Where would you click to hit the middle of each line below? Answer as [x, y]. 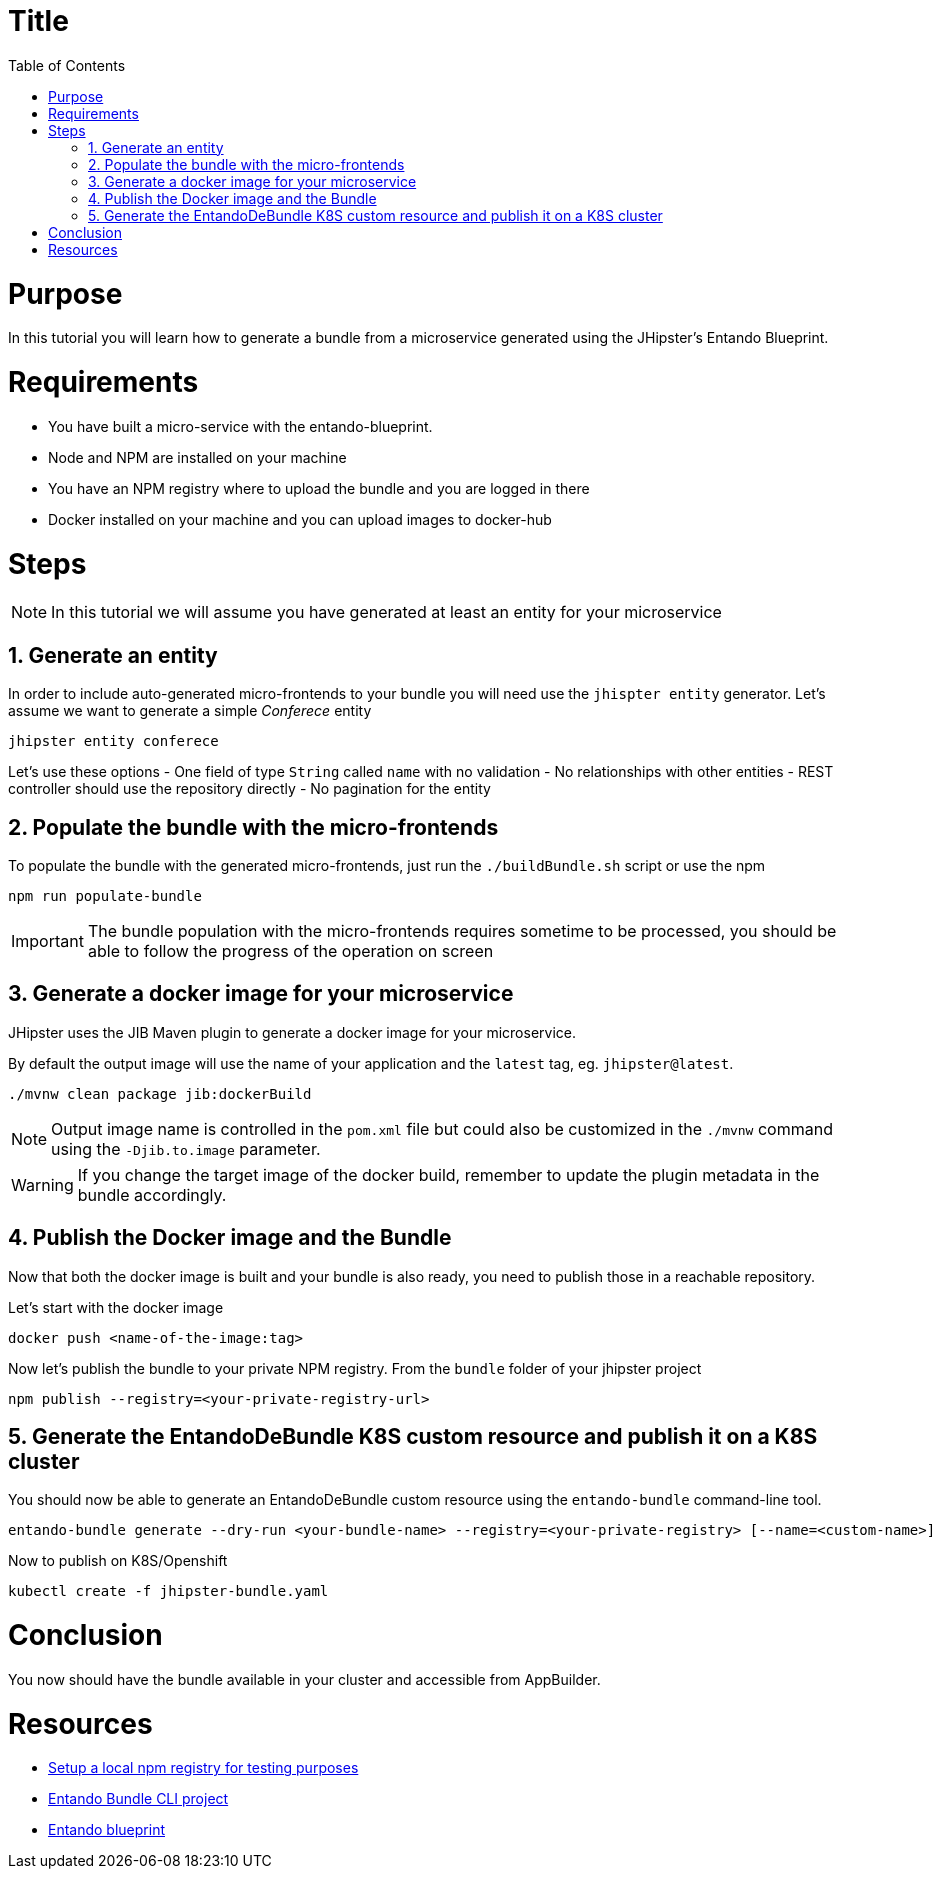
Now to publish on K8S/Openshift [118, 1561]
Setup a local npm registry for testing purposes [203, 1768]
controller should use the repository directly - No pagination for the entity [249, 789]
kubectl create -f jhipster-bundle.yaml [168, 1591]
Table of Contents [67, 65]
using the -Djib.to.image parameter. [186, 1148]
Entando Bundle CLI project [138, 1799]
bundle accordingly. [152, 1194]
